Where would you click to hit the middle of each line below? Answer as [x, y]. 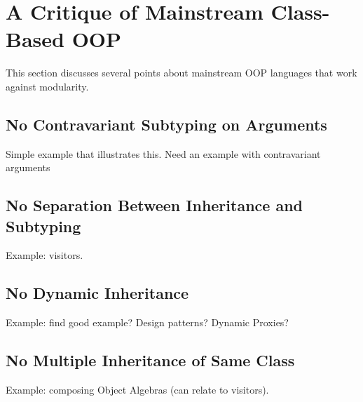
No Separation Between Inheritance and [154, 205]
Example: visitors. [44, 255]
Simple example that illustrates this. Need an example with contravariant [163, 153]
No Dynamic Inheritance [97, 293]
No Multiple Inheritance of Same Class [150, 360]
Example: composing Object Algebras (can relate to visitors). [137, 390]
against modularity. [47, 86]
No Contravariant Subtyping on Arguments [166, 124]
